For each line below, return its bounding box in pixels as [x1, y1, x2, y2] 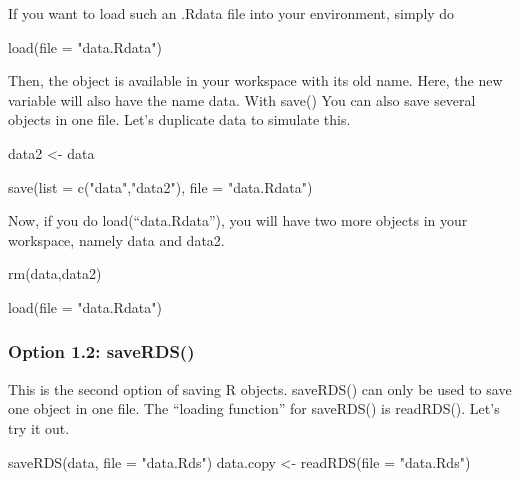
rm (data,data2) [8, 263, 102, 284]
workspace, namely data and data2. [8, 229, 225, 250]
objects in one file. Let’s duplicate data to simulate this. [8, 109, 351, 130]
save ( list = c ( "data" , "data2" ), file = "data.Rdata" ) [8, 176, 313, 197]
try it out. [8, 417, 70, 438]
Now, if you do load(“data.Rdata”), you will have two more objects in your [8, 210, 468, 231]
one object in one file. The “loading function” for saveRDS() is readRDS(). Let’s [8, 398, 500, 419]
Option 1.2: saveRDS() [8, 339, 195, 364]
